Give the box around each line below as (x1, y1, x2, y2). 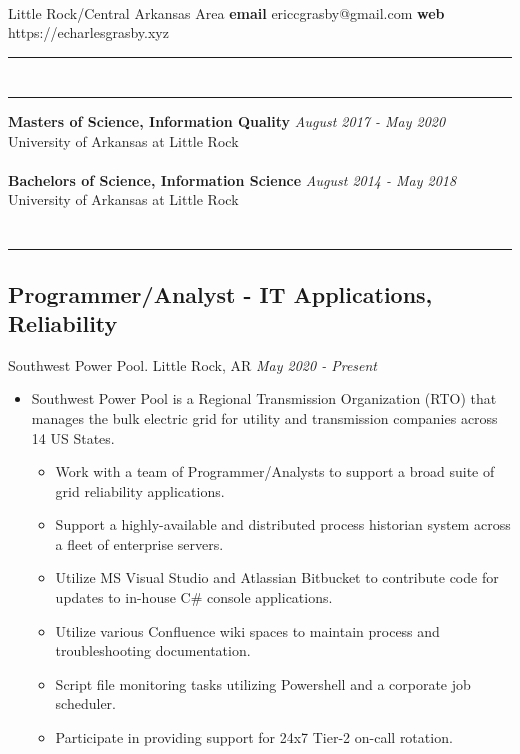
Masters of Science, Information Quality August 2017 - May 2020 (8, 110, 446, 131)
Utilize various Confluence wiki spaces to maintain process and (55, 620, 440, 641)
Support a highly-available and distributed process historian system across (55, 514, 511, 535)
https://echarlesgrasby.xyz (8, 22, 169, 43)
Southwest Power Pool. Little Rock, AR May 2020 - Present (8, 354, 378, 375)
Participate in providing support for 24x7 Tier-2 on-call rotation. (55, 727, 453, 748)
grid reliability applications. (55, 480, 225, 501)
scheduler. (55, 693, 116, 714)
